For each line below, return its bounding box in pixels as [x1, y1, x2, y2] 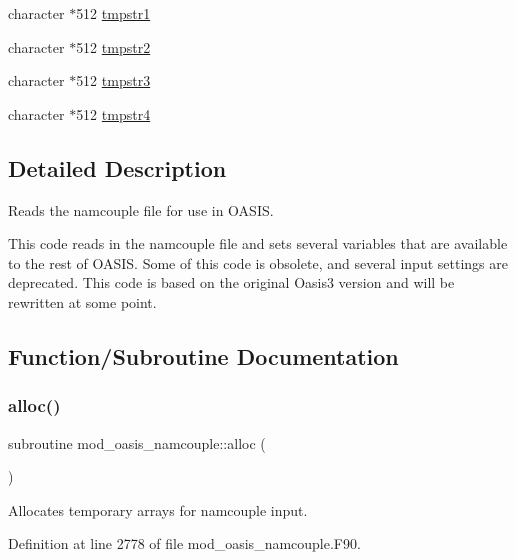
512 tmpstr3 [76, 70, 151, 91]
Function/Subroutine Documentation [8, 340, 399, 371]
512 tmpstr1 [76, 3, 151, 23]
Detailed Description [8, 152, 227, 183]
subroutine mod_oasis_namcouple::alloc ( [8, 432, 266, 453]
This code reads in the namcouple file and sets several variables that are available [8, 233, 508, 254]
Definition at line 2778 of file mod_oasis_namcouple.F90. [8, 533, 361, 554]
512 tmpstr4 [76, 103, 151, 124]
